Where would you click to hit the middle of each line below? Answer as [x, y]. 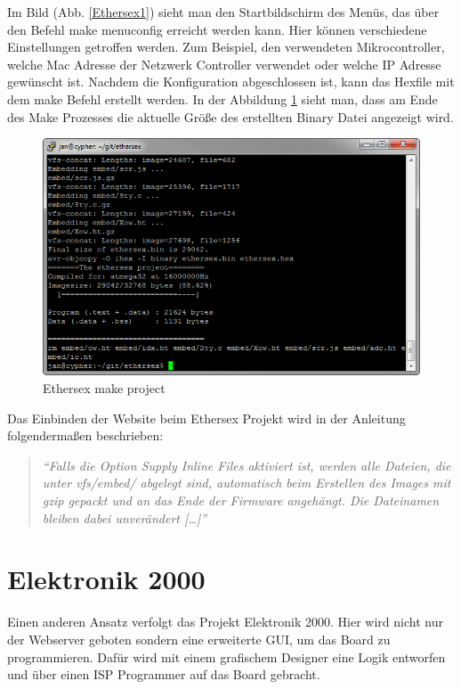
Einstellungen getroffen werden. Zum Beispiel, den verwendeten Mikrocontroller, [226, 47]
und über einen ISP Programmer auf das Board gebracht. [164, 674]
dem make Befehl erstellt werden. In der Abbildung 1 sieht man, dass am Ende [222, 98]
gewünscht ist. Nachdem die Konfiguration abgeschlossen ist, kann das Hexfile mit [231, 82]
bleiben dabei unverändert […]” [125, 517]
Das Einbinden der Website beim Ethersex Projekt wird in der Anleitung [206, 418]
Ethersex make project [104, 388]
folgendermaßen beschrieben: [85, 435]
